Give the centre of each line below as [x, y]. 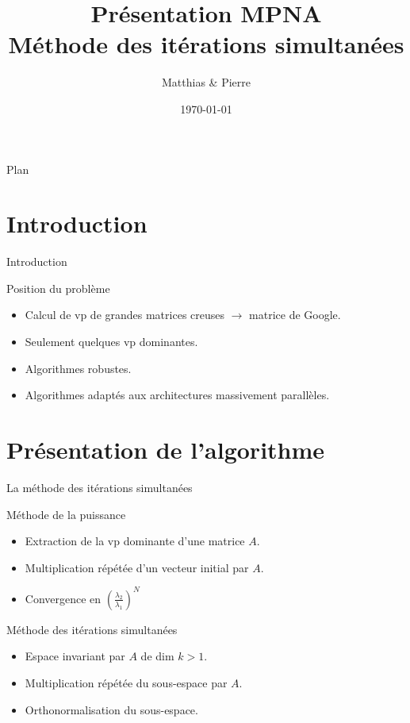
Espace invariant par [75, 656]
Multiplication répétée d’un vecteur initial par [137, 567]
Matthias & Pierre [206, 82]
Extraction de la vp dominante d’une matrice [135, 541]
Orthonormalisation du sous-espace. [111, 709]
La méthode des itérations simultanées [100, 487]
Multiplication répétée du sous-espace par [126, 682]
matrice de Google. [295, 315]
